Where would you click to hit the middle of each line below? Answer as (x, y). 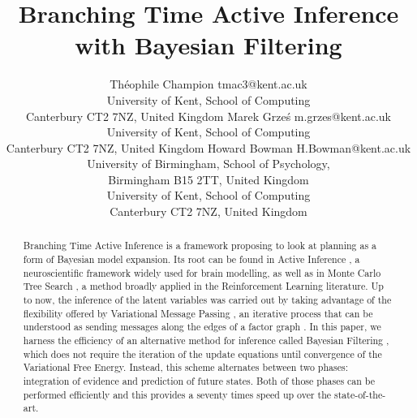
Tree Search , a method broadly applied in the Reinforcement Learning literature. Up (203, 286)
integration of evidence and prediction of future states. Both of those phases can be (199, 381)
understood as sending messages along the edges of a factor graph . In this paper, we (202, 327)
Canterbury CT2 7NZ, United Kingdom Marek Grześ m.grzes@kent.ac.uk (208, 116)
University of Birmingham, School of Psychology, (208, 164)
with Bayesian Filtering (208, 45)
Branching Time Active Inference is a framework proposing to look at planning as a (200, 246)
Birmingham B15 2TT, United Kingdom (208, 179)
